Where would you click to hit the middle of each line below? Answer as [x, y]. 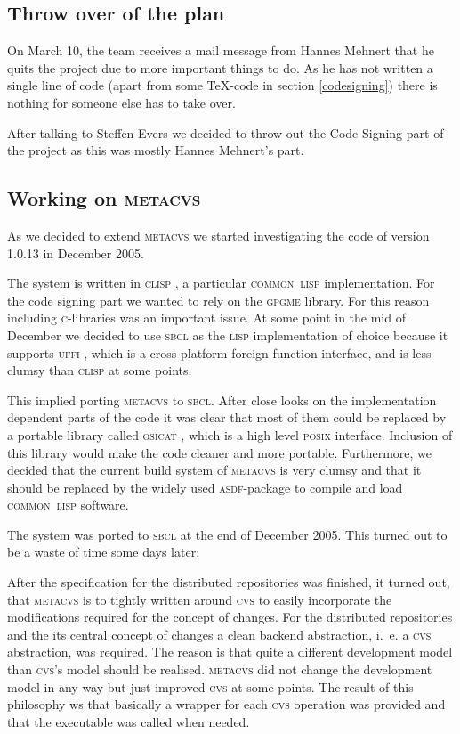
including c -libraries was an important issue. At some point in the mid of [206, 318]
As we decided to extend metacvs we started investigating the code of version [218, 235]
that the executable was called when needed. [129, 721]
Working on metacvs [104, 198]
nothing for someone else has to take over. [121, 102]
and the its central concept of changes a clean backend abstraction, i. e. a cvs [219, 634]
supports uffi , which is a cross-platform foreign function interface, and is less [219, 352]
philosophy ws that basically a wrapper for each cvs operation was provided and [226, 704]
